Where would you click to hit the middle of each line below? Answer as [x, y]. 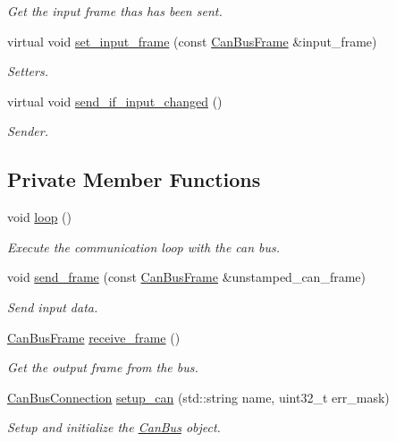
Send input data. [53, 306]
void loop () [39, 217]
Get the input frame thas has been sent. [115, 11]
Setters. [28, 71]
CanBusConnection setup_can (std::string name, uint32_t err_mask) [198, 397]
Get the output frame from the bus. [103, 367]
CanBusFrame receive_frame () [94, 337]
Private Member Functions [134, 179]
